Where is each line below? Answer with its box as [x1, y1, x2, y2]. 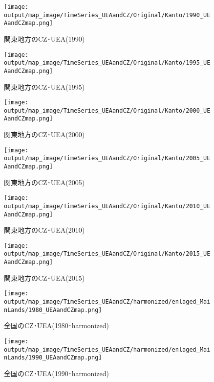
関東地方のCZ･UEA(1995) [4, 81, 85, 92]
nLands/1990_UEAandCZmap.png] [4, 354, 102, 361]
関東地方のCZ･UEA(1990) [4, 33, 85, 44]
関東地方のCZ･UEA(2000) [4, 129, 85, 140]
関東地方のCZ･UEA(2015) [4, 272, 85, 283]
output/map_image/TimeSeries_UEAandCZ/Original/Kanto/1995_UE [4, 59, 211, 67]
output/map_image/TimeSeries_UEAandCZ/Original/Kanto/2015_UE [4, 250, 211, 258]
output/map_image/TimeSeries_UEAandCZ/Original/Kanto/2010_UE [4, 202, 211, 210]
